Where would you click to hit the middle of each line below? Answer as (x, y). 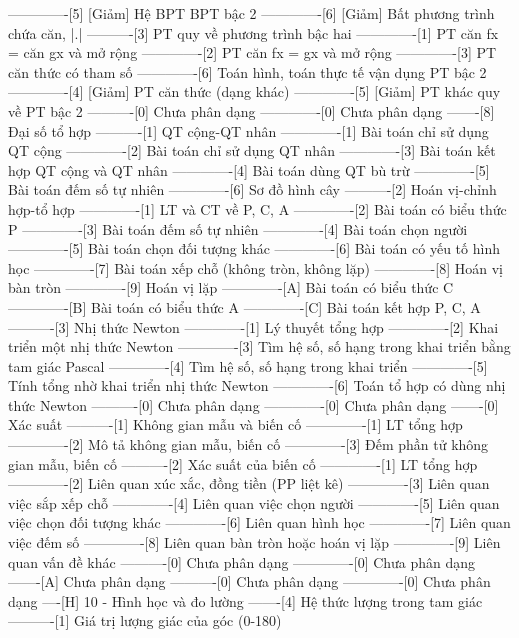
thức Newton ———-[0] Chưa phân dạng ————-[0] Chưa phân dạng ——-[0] (253, 404)
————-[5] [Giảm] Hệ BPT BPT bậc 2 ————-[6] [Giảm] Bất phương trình (251, 13)
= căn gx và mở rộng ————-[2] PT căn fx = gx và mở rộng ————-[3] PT (252, 52)
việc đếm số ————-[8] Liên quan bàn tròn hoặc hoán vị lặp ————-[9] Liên (254, 542)
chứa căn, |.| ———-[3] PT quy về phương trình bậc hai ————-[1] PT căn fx (253, 32)
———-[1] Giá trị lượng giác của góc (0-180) (145, 620)
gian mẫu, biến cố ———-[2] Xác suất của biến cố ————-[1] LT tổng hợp (243, 463)
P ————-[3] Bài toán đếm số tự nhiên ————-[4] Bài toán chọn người (238, 228)
